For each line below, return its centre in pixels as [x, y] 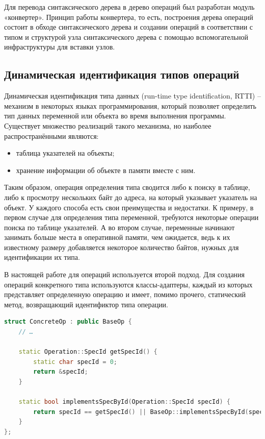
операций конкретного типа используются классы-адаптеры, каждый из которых [128, 284]
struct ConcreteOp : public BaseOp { [68, 322]
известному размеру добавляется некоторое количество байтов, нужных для [122, 247]
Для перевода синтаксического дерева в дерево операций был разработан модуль [129, 7]
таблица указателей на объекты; [65, 153]
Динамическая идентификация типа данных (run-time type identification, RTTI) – [132, 96]
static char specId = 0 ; [75, 362]
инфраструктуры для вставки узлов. [60, 47]
